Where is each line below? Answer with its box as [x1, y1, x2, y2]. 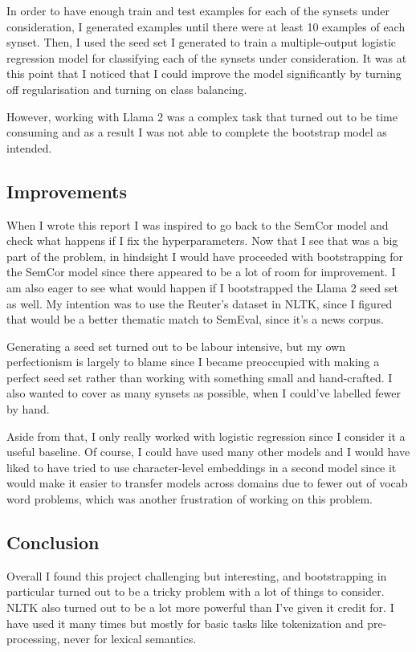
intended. [6, 139, 52, 156]
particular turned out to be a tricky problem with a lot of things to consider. [6, 583, 385, 600]
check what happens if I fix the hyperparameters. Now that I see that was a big [6, 232, 398, 249]
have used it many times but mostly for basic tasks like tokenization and [6, 614, 364, 631]
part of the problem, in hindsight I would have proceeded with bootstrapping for [6, 247, 403, 264]
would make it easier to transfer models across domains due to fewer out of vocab [6, 475, 408, 491]
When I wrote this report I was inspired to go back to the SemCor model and [6, 216, 389, 233]
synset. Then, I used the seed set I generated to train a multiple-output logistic [6, 34, 397, 51]
